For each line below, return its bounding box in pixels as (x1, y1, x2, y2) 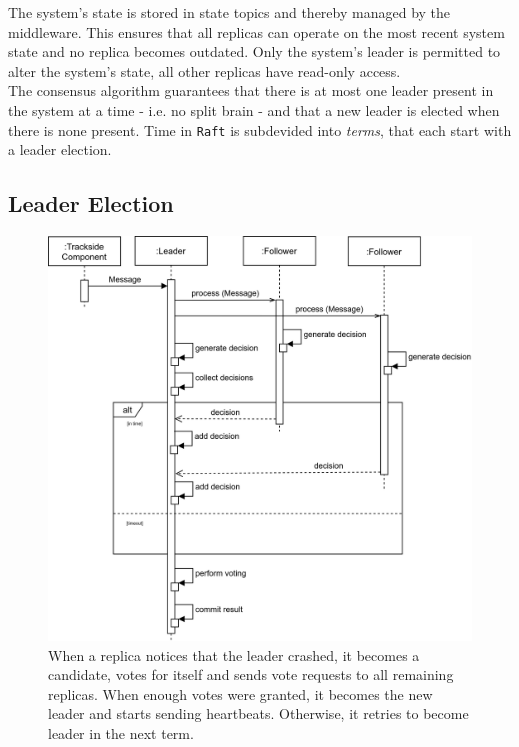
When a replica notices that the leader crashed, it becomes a (48, 644, 420, 665)
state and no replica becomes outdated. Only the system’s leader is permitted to (8, 41, 501, 62)
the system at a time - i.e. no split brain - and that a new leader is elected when (8, 99, 500, 120)
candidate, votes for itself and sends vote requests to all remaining (48, 664, 454, 685)
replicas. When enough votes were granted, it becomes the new (48, 683, 433, 704)
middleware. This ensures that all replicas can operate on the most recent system (8, 21, 505, 42)
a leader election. (8, 139, 112, 160)
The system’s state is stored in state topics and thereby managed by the (8, 2, 451, 22)
